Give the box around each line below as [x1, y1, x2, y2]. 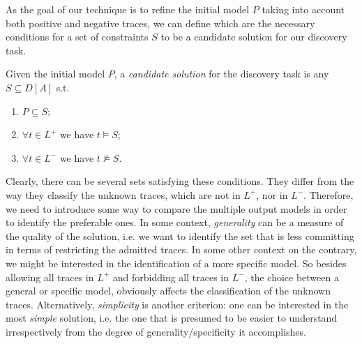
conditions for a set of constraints [6, 29, 149, 44]
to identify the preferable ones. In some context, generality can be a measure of [6, 215, 344, 230]
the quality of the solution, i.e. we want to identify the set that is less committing [6, 228, 354, 243]
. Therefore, [303, 187, 354, 202]
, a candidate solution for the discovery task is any [114, 66, 329, 81]
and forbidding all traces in [112, 269, 229, 284]
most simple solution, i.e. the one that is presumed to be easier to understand [6, 311, 338, 325]
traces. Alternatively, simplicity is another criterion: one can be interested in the [6, 297, 349, 311]
